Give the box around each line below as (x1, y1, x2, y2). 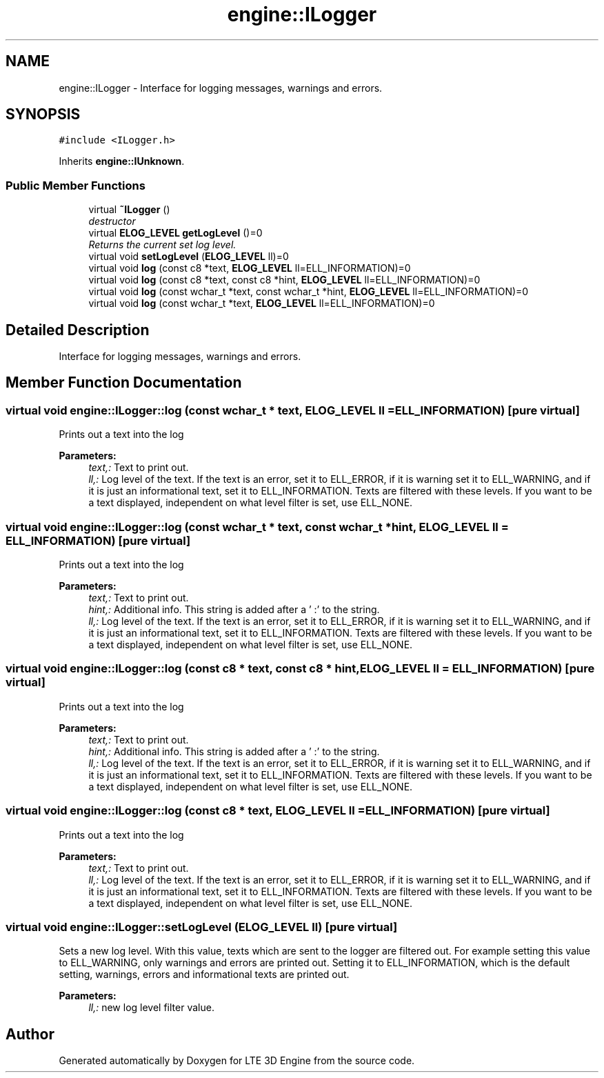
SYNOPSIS (6, 106, 81, 123)
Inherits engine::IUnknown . (59, 155, 185, 168)
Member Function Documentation (6, 374, 242, 392)
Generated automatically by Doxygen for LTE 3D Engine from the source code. (59, 1055, 415, 1067)
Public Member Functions (6, 178, 145, 192)
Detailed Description (6, 321, 150, 339)
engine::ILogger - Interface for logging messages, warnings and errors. (59, 81, 383, 94)
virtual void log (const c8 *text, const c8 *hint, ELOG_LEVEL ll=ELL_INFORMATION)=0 (88, 274, 481, 286)
